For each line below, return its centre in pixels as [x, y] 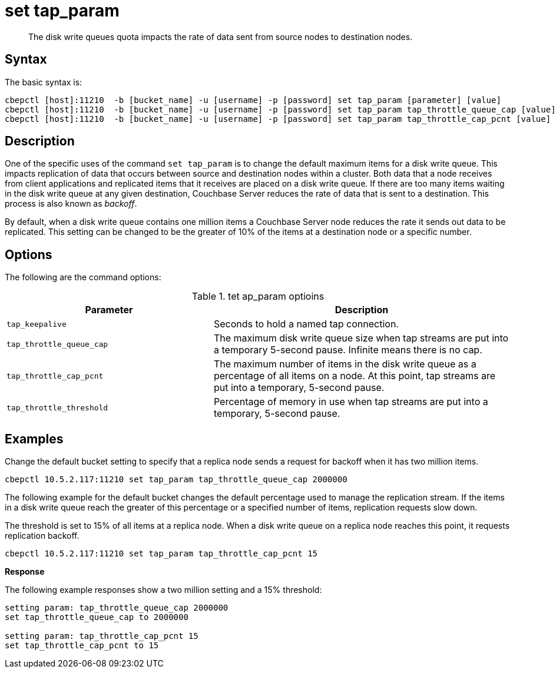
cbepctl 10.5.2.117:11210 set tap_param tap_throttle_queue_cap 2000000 [176, 480]
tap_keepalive [37, 324]
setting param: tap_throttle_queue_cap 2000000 [117, 608]
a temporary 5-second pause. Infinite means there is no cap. [348, 350]
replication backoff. [42, 536]
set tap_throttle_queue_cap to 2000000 [97, 617]
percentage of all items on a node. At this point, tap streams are [355, 376]
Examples [34, 439]
